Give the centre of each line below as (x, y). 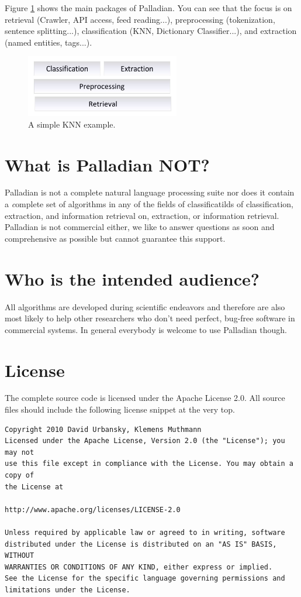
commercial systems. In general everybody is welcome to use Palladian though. (146, 329)
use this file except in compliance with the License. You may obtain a (149, 464)
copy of (20, 475)
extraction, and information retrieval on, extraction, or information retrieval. (142, 215)
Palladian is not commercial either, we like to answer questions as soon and (140, 227)
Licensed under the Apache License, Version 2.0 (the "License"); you (145, 441)
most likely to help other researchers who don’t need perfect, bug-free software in (150, 318)
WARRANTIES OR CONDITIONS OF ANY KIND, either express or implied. (139, 567)
